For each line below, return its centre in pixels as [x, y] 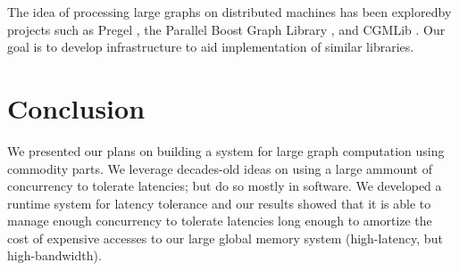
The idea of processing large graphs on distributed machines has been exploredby [229, 12]
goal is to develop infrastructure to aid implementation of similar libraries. [211, 47]
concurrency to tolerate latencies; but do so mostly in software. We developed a [225, 186]
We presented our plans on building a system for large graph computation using [226, 150]
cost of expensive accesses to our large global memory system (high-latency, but [225, 238]
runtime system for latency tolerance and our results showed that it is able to [219, 203]
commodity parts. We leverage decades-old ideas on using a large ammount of [220, 168]
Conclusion [76, 107]
